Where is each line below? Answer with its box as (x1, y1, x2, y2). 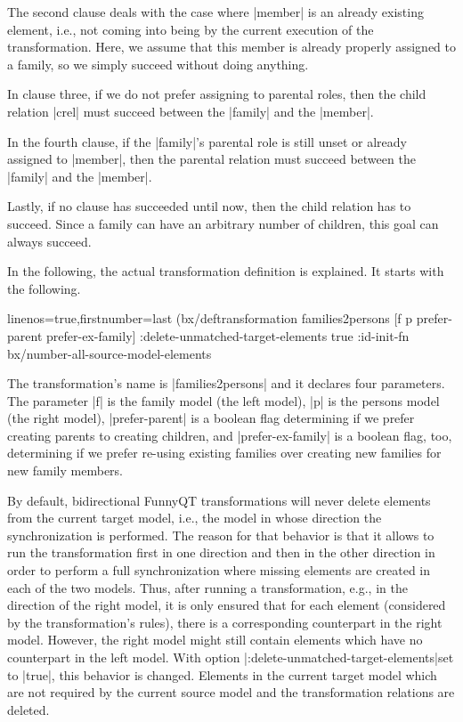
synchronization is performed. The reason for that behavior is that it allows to (7, 525, 435, 544)
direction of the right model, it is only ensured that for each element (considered (7, 596, 446, 614)
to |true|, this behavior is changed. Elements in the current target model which (7, 665, 437, 684)
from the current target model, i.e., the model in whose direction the (7, 508, 382, 527)
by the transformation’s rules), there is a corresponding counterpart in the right (7, 612, 443, 631)
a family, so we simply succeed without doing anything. (7, 54, 309, 73)
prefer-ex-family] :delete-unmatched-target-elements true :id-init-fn (45, 326, 410, 345)
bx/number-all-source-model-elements (7, 344, 212, 362)
